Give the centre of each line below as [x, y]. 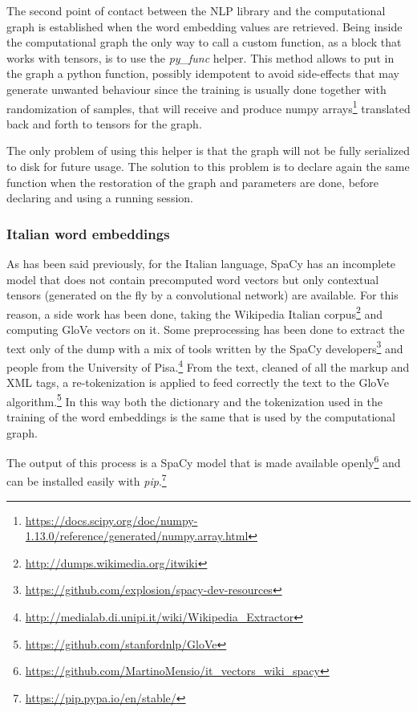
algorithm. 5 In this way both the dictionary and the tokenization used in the [194, 400]
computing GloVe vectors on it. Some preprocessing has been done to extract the [206, 330]
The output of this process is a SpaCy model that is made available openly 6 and [204, 461]
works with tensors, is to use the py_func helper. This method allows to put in [200, 57]
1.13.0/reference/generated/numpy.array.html [137, 536]
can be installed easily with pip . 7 [87, 480]
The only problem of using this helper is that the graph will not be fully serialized [208, 151]
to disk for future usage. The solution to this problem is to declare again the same [208, 166]
